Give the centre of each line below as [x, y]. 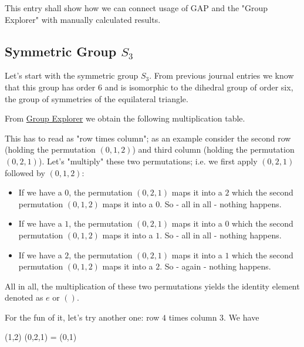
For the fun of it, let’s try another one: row [82, 317]
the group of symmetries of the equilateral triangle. [97, 98]
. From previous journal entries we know [222, 75]
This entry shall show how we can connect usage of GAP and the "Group [136, 8]
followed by [25, 172]
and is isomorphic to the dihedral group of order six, [199, 87]
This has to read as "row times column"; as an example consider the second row [148, 138]
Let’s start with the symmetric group [72, 75]
